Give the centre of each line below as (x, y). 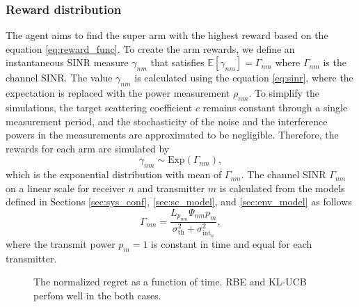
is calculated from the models (282, 188)
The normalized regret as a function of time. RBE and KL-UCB (170, 282)
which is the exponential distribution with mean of (114, 174)
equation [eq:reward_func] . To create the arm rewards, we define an (150, 48)
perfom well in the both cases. (97, 295)
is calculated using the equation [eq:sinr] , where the (244, 78)
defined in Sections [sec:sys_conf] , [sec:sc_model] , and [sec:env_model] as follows (179, 202)
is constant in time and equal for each (232, 243)
